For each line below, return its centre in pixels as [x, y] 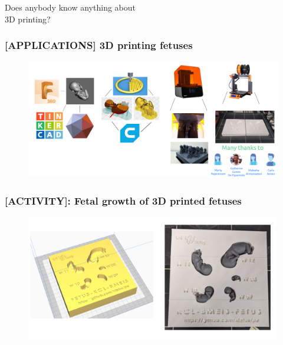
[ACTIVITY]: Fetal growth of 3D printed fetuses [123, 201]
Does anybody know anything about [70, 7]
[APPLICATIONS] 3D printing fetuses [99, 45]
